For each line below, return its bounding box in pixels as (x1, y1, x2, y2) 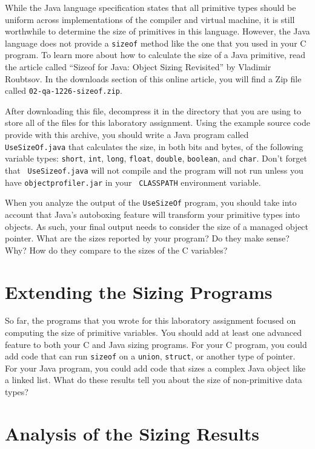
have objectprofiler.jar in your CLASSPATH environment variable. (5, 175, 261, 188)
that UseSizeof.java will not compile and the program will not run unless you (5, 163, 303, 176)
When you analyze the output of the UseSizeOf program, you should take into (5, 196, 297, 209)
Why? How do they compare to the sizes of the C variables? (5, 243, 228, 256)
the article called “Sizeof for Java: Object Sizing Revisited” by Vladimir (5, 61, 271, 73)
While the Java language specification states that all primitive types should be (5, 1, 296, 13)
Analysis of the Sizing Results (5, 421, 259, 445)
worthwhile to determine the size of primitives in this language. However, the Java (5, 25, 310, 38)
